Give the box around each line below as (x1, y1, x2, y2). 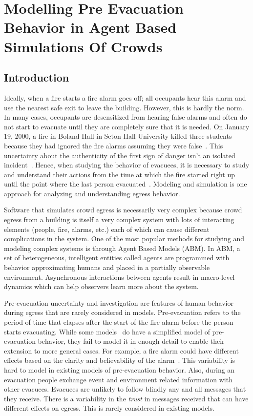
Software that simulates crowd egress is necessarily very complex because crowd (4, 205, 242, 215)
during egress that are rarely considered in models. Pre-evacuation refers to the (4, 307, 241, 317)
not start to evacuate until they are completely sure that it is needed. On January (4, 121, 250, 131)
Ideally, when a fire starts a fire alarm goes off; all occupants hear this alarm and (4, 92, 246, 103)
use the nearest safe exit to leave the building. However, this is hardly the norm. (4, 102, 244, 112)
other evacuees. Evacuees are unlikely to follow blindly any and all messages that (4, 384, 246, 394)
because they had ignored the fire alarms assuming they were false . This (4, 140, 223, 150)
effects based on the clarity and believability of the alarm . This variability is (4, 355, 235, 365)
